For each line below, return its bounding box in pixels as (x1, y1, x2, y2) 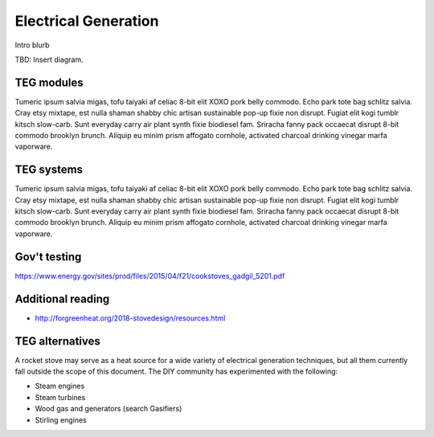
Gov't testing (14, 250, 82, 263)
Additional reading (14, 292, 110, 305)
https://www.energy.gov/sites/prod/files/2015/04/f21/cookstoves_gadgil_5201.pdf (14, 271, 285, 280)
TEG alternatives (14, 334, 100, 348)
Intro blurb (14, 40, 50, 50)
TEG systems (14, 163, 84, 177)
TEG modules (14, 76, 84, 89)
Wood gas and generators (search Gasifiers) (35, 404, 182, 414)
